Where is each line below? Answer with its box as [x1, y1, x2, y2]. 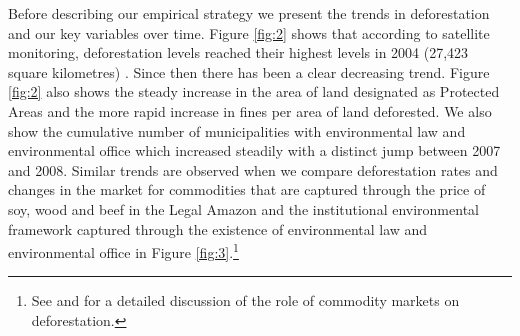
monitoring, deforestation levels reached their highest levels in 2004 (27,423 [8, 42, 469, 63]
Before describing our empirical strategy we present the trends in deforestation [8, 3, 490, 23]
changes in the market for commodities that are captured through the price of [8, 179, 486, 200]
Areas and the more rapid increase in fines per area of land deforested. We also [8, 100, 492, 121]
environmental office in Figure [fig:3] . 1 [8, 239, 239, 262]
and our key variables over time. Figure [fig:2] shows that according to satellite [8, 22, 490, 43]
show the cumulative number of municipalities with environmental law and [8, 120, 466, 141]
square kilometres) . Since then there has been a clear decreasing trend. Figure [8, 61, 490, 82]
